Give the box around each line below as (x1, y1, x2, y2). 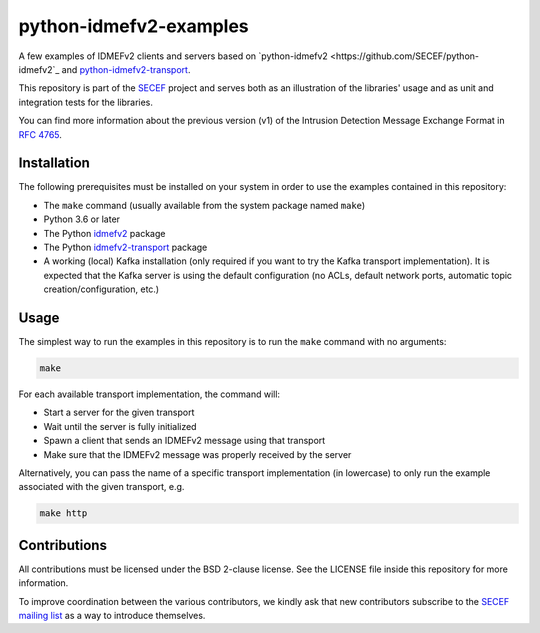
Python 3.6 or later (43, 213, 120, 225)
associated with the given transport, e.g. (18, 481, 185, 493)
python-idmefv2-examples (18, 15, 249, 37)
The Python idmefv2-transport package (43, 241, 208, 253)
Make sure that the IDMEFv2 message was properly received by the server (43, 448, 352, 460)
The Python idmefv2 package (43, 227, 166, 239)
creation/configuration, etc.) (43, 283, 160, 295)
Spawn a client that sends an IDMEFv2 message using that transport (43, 435, 326, 447)
